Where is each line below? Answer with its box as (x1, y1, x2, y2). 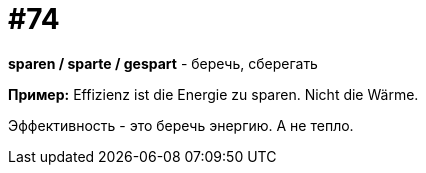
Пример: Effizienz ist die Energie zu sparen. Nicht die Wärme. (8, 85, 419, 103)
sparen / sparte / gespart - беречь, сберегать (8, 54, 318, 72)
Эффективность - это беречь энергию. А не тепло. (8, 116, 354, 134)
